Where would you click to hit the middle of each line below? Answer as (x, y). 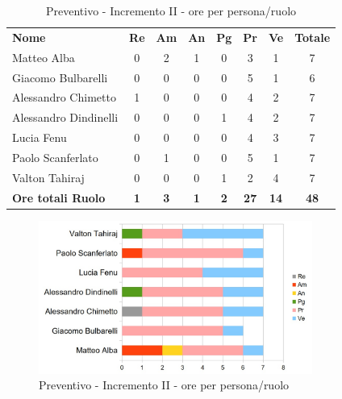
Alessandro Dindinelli (65, 117)
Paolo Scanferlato (55, 157)
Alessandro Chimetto (64, 97)
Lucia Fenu (40, 137)
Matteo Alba (44, 57)
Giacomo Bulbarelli (60, 77)
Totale (313, 37)
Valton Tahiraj (48, 177)
